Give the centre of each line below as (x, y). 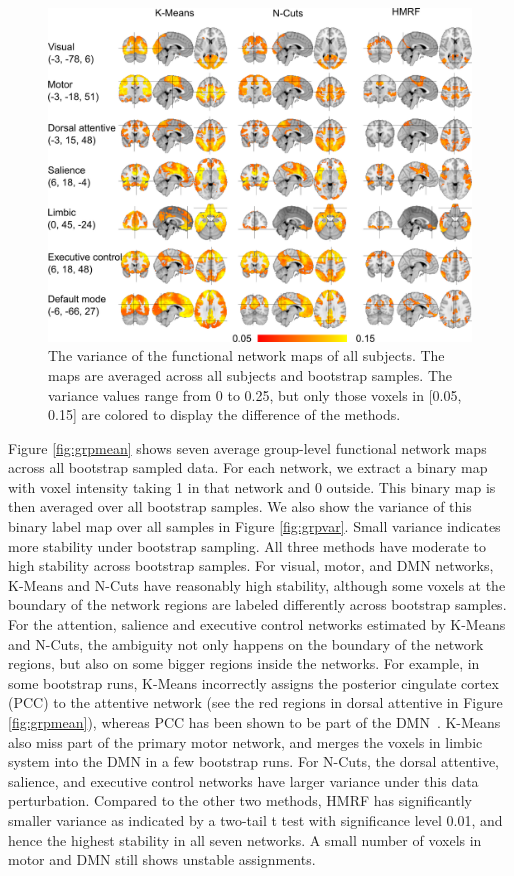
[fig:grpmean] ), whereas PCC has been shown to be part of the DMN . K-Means (254, 722)
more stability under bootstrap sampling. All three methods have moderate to (247, 545)
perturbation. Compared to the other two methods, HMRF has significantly (240, 800)
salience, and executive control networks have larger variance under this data (243, 780)
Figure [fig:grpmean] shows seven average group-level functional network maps (247, 447)
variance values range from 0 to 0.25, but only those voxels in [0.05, (255, 394)
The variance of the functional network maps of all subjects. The (246, 355)
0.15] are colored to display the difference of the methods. (224, 414)
